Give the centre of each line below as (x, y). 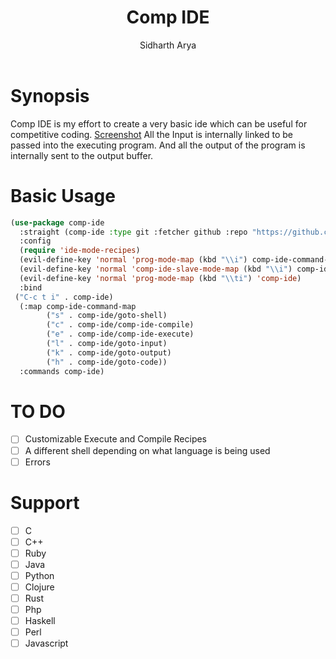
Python (39, 575)
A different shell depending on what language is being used (147, 450)
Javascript (46, 643)
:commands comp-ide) (62, 371)
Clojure (39, 587)
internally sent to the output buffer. (82, 155)
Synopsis (50, 95)
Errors (37, 462)
